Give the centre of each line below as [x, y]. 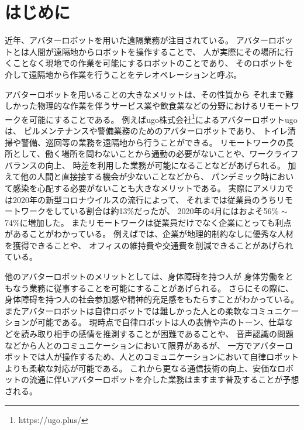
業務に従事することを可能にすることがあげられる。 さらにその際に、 [161, 288]
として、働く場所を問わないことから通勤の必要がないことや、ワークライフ [156, 154]
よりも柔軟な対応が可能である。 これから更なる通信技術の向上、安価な [141, 368]
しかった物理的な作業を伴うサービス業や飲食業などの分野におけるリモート [148, 106]
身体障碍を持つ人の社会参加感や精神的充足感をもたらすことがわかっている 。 [152, 299]
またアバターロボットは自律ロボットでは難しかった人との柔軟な [127, 310]
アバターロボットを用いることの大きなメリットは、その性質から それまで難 [149, 94]
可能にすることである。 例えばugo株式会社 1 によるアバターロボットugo [163, 118]
